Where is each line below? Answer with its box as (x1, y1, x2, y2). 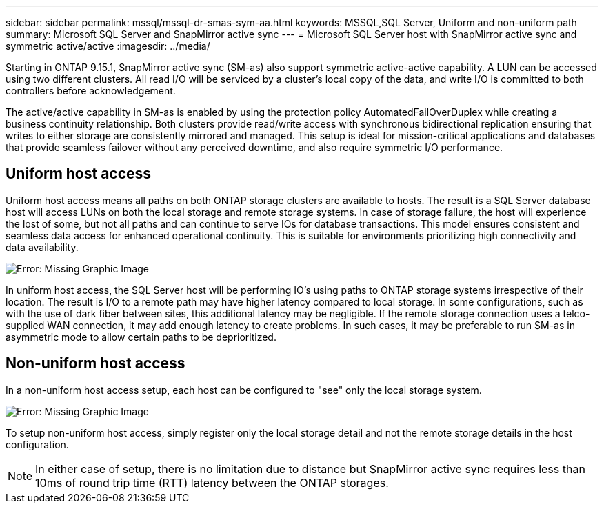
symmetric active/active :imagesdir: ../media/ (6, 40, 210, 52)
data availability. (6, 241, 79, 253)
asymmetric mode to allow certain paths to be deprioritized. (6, 330, 276, 343)
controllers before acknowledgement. (6, 85, 176, 97)
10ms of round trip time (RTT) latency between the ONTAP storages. (35, 475, 389, 490)
